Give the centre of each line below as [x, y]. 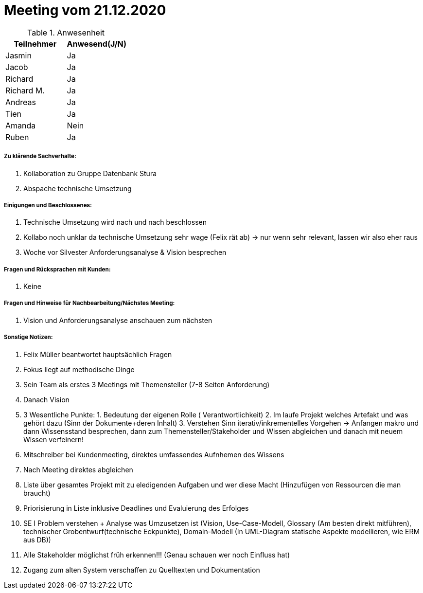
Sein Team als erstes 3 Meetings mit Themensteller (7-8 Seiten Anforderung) [147, 384]
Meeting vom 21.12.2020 [85, 10]
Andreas [21, 102]
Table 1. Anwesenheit [66, 32]
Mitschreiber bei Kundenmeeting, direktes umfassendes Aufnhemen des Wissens [154, 454]
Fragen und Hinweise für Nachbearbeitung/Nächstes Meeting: [89, 303]
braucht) [37, 493]
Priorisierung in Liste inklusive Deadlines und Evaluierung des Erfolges [136, 508]
